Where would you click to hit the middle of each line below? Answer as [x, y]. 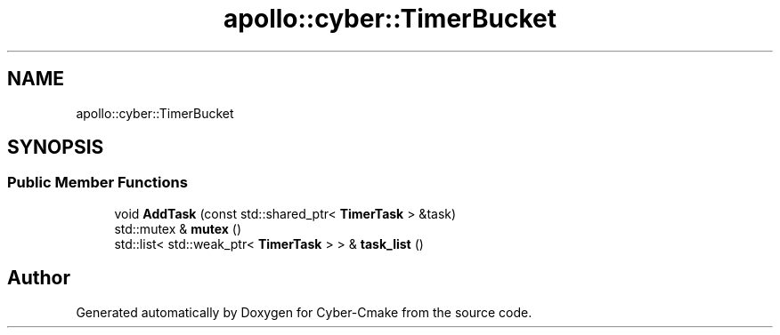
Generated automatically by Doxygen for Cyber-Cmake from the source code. [304, 312]
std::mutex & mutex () [178, 228]
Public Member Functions [97, 183]
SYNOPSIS [56, 148]
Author [39, 278]
